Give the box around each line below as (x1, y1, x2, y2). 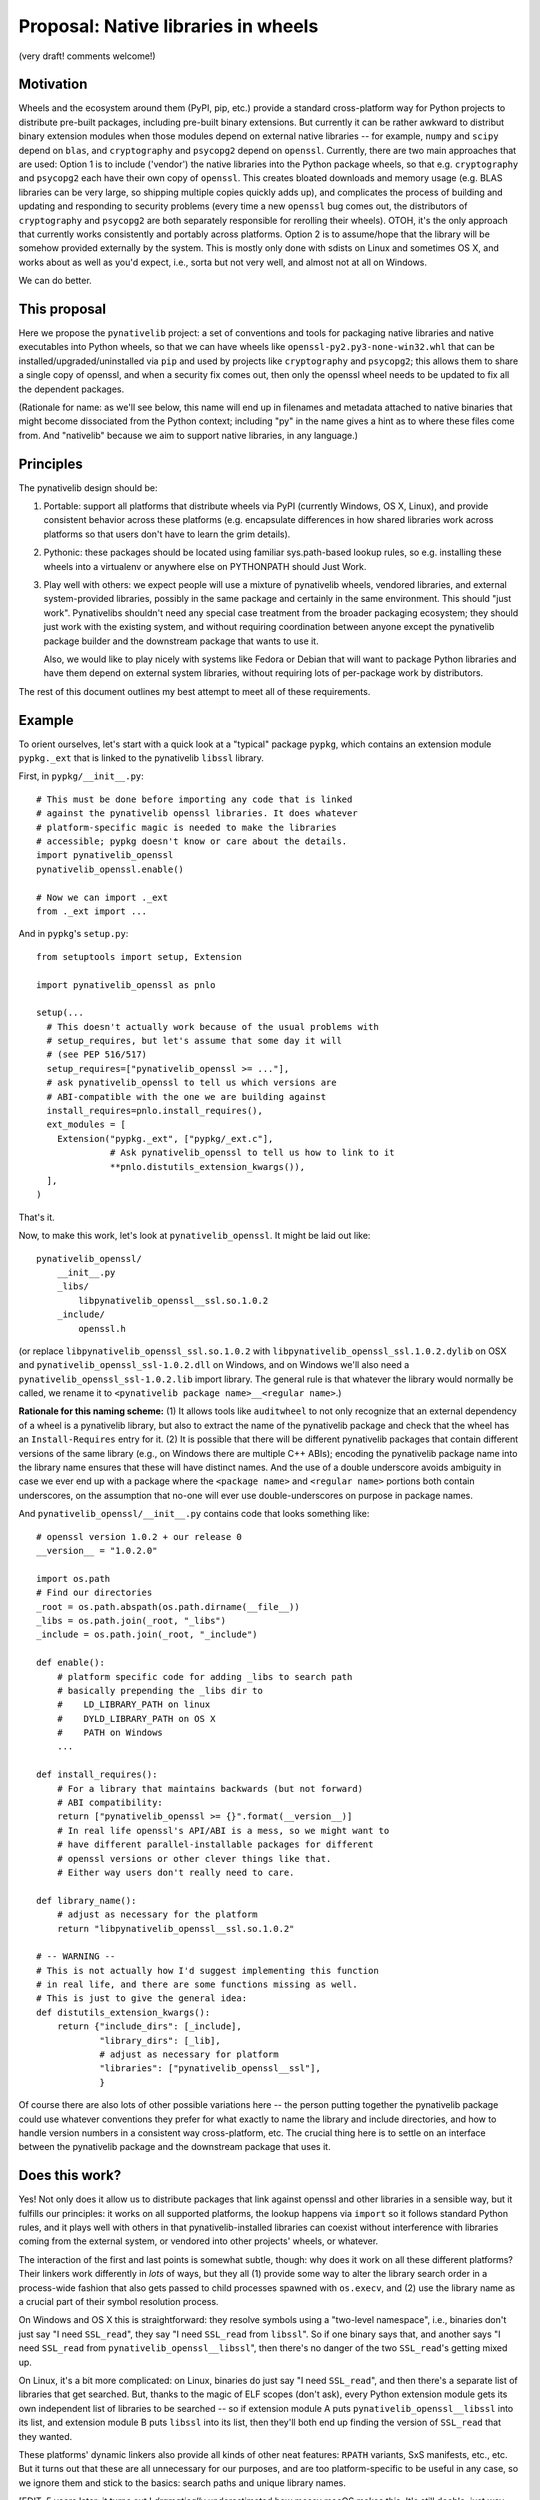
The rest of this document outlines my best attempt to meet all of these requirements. (18, 685, 371, 697)
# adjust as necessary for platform (99, 2049, 279, 2060)
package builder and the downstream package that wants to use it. (43, 635, 319, 647)
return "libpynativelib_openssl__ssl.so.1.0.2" (56, 1923, 295, 1934)
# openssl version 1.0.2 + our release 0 (36, 1531, 242, 1542)
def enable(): (36, 1657, 105, 1669)
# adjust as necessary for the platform (56, 1909, 259, 1920)
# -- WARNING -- (36, 1951, 116, 1962)
